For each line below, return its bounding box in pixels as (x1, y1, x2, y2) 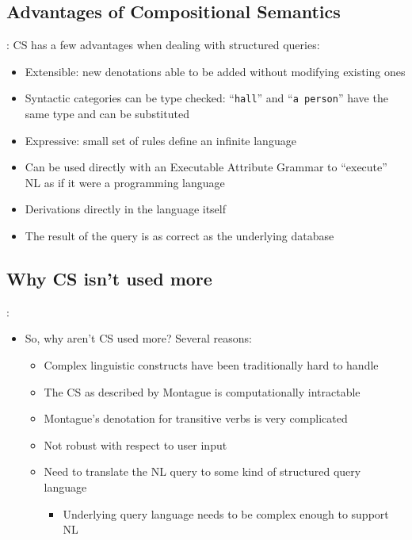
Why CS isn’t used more (6, 266, 212, 290)
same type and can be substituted (25, 105, 189, 122)
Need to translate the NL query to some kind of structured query (44, 463, 361, 480)
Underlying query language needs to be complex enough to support (63, 505, 389, 522)
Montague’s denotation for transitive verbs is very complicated (44, 410, 348, 427)
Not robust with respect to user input (44, 436, 227, 453)
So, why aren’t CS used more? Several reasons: (25, 330, 252, 347)
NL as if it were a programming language (25, 174, 225, 190)
